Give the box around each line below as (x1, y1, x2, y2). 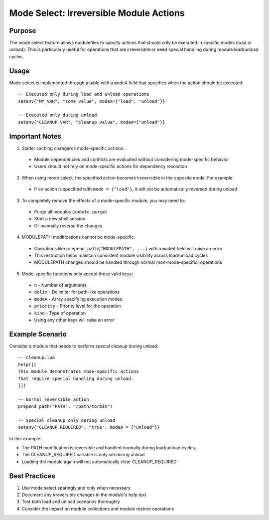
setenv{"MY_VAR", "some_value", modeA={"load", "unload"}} (18, 98, 165, 104)
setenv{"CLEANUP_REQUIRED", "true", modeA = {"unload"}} (18, 424, 160, 430)
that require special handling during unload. (18, 375, 134, 381)
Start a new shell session (34, 216, 86, 222)
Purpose (9, 26, 36, 35)
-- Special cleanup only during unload (18, 417, 116, 423)
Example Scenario (9, 330, 67, 339)
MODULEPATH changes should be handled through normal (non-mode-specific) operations (34, 259, 222, 265)
